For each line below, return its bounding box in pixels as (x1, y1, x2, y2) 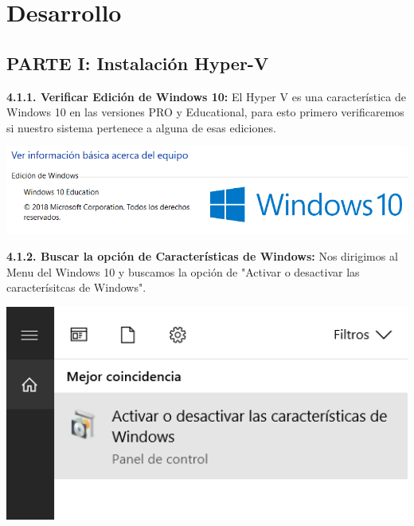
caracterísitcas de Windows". (6, 279, 146, 296)
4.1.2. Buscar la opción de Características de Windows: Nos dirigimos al (6, 248, 398, 265)
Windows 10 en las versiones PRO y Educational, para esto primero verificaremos (6, 104, 404, 120)
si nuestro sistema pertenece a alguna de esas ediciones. (6, 119, 276, 135)
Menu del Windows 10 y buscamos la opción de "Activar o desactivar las (6, 263, 360, 280)
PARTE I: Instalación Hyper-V (6, 50, 269, 75)
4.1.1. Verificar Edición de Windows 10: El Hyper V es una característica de (6, 88, 406, 104)
